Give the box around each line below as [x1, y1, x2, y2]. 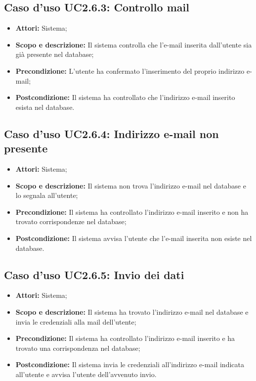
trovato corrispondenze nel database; [15, 216, 127, 227]
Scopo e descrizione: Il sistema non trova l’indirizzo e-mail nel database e [15, 180, 246, 190]
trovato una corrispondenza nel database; [15, 342, 140, 353]
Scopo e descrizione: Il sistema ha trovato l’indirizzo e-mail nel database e [15, 306, 249, 317]
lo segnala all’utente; [15, 190, 78, 200]
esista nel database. [15, 101, 75, 112]
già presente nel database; [15, 49, 94, 59]
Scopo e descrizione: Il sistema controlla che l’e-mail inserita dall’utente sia [15, 39, 252, 49]
